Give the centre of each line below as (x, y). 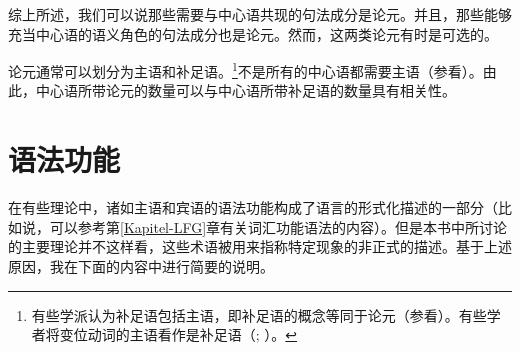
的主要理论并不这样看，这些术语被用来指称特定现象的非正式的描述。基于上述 (260, 246)
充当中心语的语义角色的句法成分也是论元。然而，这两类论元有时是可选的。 (253, 33)
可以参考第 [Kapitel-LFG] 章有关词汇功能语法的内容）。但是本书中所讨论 (278, 226)
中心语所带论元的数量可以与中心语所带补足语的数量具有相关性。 (245, 90)
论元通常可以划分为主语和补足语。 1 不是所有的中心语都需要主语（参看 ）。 (245, 69)
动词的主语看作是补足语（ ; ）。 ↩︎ (192, 334)
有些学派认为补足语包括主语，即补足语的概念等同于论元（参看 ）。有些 (259, 314)
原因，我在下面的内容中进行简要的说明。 (141, 265)
